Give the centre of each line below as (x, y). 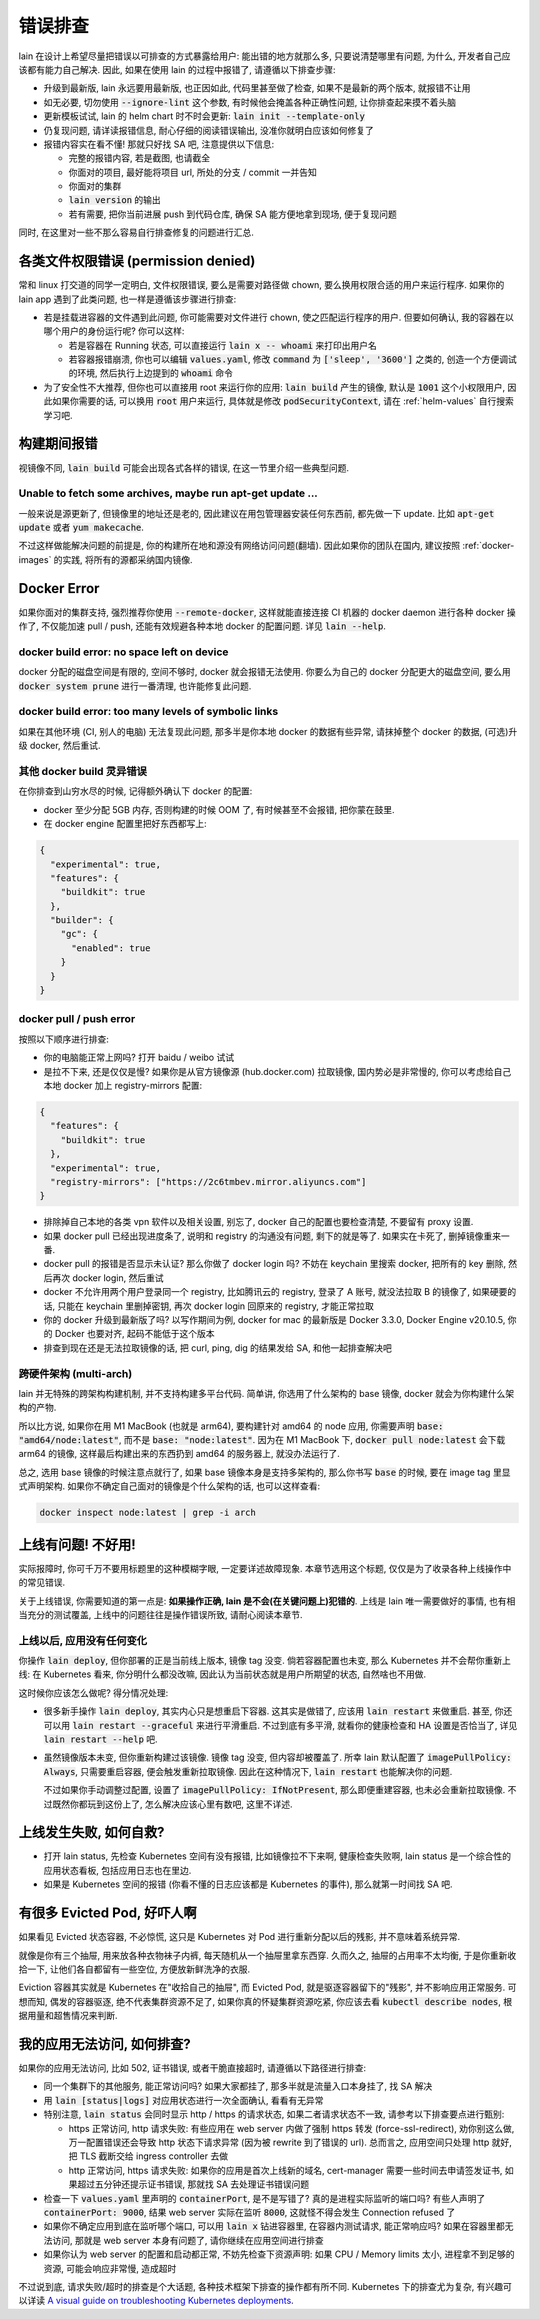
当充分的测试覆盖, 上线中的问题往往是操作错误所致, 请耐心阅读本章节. (160, 1614)
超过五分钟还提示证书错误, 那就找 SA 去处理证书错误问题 (193, 2184)
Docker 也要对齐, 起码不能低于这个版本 (134, 1334)
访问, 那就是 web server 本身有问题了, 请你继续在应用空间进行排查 (187, 2240)
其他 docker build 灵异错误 (82, 771)
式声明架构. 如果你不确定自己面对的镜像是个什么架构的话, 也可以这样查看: (169, 1486)
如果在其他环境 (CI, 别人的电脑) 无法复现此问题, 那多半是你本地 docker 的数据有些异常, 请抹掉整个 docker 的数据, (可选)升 (268, 731)
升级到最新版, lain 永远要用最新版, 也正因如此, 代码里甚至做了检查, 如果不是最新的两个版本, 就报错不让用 (257, 88)
